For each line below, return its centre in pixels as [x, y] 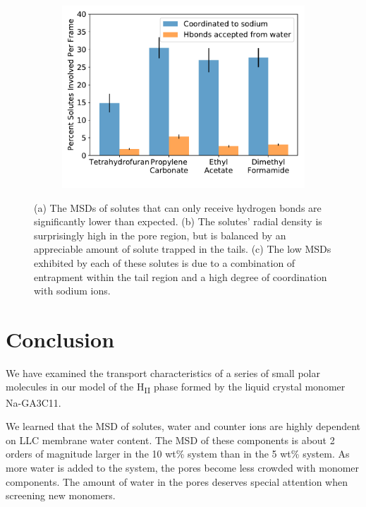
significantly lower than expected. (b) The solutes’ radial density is [178, 221]
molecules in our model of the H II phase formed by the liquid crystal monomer [176, 388]
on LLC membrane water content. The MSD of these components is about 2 [170, 440]
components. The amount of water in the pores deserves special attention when [177, 481]
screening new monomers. [61, 495]
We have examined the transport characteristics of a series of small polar [163, 372]
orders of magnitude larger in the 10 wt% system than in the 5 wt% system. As [178, 454]
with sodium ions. [72, 291]
